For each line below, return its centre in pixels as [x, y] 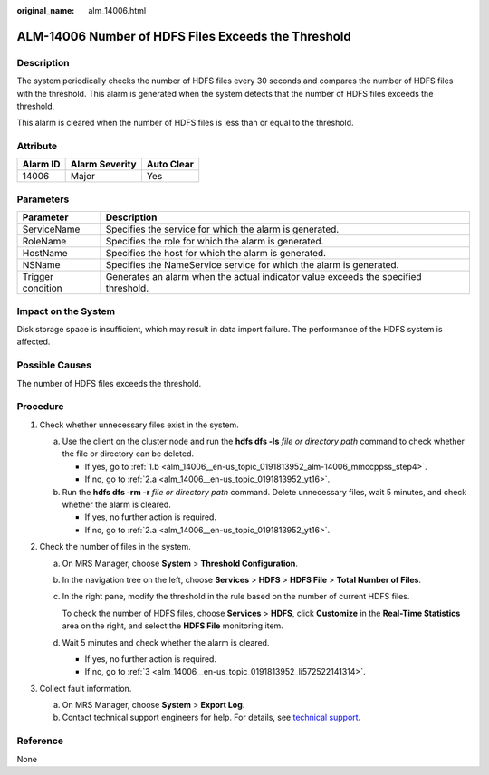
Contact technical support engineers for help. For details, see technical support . [211, 718]
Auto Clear [170, 165]
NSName [41, 265]
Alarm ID [41, 165]
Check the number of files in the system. [115, 547]
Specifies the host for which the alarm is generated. [216, 254]
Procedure [40, 407]
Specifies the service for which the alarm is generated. [222, 229]
